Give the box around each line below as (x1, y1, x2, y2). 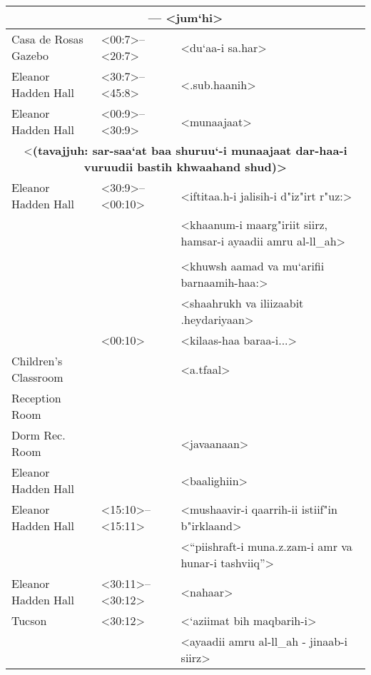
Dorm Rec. (11, 427, 66, 443)
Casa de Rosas (11, 31, 83, 47)
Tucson (11, 612, 47, 629)
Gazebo (11, 47, 49, 64)
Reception (11, 390, 61, 406)
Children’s (11, 352, 63, 369)
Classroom (11, 369, 63, 385)
